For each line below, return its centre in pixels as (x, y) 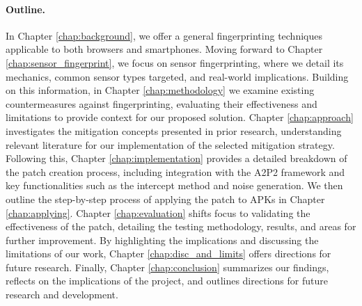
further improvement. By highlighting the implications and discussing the (162, 240)
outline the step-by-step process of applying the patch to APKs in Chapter (165, 199)
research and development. (62, 295)
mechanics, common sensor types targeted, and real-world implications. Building (177, 76)
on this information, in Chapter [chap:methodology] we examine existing (160, 90)
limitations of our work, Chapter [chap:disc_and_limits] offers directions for (168, 253)
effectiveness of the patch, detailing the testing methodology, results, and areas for (181, 226)
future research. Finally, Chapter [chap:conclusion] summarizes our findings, (167, 267)
